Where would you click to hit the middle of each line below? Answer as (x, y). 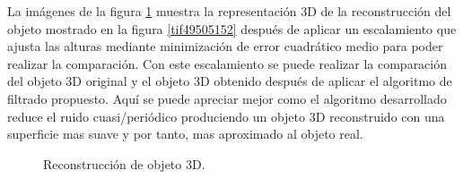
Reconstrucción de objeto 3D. (124, 163)
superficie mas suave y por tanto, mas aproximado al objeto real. (185, 134)
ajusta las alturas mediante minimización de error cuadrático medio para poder (225, 46)
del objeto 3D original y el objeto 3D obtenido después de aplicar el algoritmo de (230, 81)
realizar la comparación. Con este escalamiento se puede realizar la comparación (227, 63)
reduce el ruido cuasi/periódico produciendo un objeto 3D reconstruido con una (226, 116)
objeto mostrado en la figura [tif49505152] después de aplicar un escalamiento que (232, 28)
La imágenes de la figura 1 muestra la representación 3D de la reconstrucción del (229, 11)
